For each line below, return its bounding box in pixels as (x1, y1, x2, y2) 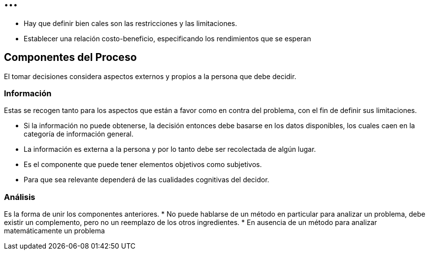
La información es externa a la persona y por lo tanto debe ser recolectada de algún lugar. (24, 145, 316, 154)
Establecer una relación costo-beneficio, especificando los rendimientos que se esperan (24, 34, 311, 43)
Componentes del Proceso (4, 51, 137, 64)
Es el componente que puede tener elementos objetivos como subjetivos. (24, 160, 262, 169)
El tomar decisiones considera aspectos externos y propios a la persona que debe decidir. (4, 72, 297, 81)
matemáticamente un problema (4, 226, 105, 235)
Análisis (4, 192, 35, 202)
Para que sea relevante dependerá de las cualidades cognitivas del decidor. (24, 175, 269, 184)
